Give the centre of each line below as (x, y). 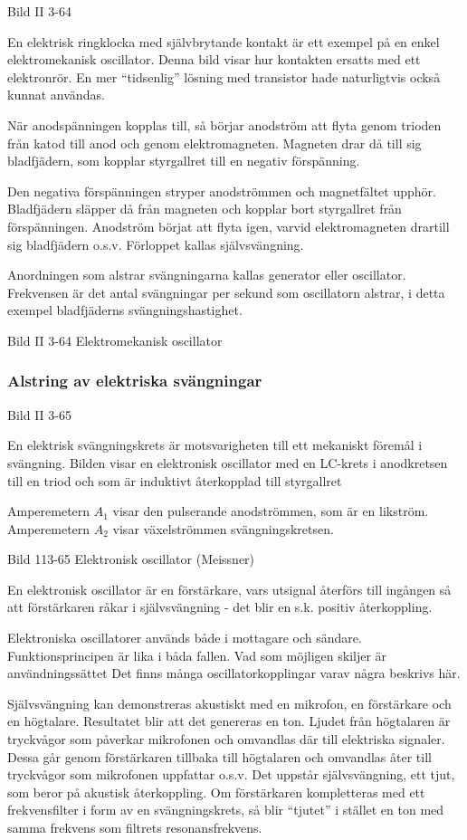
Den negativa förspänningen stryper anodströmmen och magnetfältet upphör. (222, 191)
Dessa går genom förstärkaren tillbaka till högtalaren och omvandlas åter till (219, 756)
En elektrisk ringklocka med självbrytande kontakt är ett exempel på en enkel (224, 41)
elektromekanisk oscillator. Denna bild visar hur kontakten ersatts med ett (214, 59)
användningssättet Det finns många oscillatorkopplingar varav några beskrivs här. (234, 673)
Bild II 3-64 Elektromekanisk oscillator (115, 340)
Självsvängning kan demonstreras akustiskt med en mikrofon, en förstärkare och (229, 703)
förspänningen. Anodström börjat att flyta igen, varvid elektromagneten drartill (229, 226)
